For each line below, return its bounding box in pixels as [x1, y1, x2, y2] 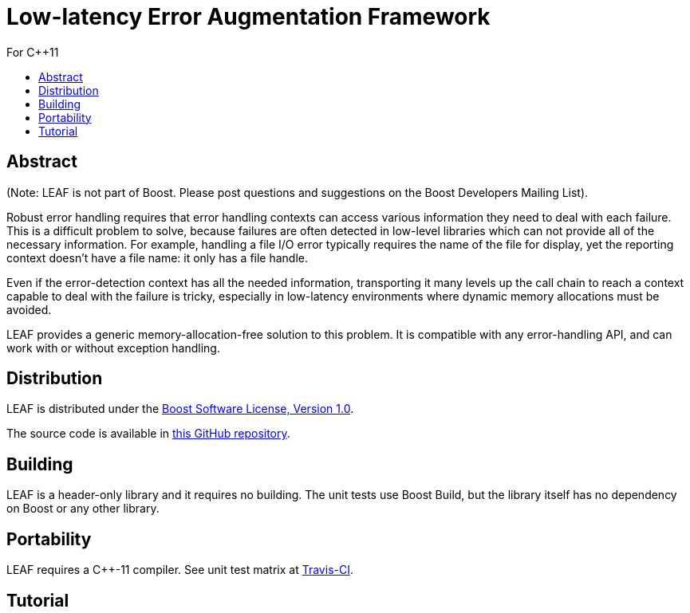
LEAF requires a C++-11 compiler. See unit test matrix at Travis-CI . [6, 563, 353, 577]
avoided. [6, 302, 52, 316]
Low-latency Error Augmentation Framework [6, 3, 491, 30]
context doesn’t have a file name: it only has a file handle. [6, 250, 309, 265]
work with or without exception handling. [6, 340, 220, 355]
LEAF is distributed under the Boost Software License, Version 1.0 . [6, 402, 354, 416]
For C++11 [6, 45, 59, 59]
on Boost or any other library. [6, 501, 160, 516]
